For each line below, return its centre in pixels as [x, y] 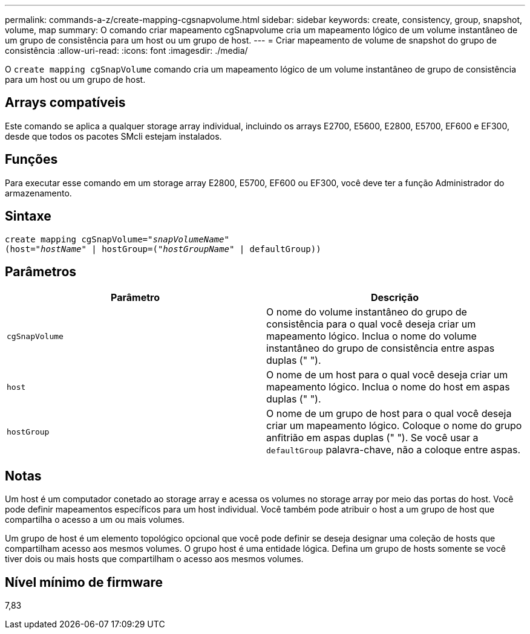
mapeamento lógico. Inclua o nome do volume [371, 336]
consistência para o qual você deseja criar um [371, 324]
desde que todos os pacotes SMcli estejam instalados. [113, 136]
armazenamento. [38, 193]
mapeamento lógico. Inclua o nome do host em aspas [388, 387]
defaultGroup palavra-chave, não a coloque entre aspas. [394, 450]
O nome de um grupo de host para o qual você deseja [389, 414]
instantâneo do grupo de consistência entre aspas [381, 348]
